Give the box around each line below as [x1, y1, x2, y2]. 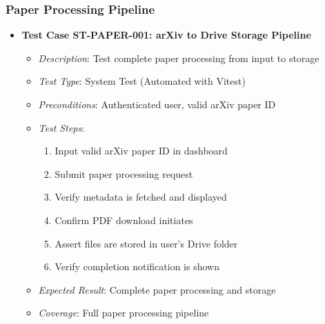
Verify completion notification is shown [55, 259, 219, 274]
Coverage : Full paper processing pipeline [38, 305, 209, 320]
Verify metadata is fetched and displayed [55, 190, 227, 204]
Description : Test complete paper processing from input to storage [38, 50, 319, 65]
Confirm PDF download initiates [55, 212, 193, 227]
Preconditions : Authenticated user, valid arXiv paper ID [38, 97, 276, 111]
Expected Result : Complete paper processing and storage [38, 282, 276, 296]
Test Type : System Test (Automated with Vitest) [38, 74, 246, 88]
